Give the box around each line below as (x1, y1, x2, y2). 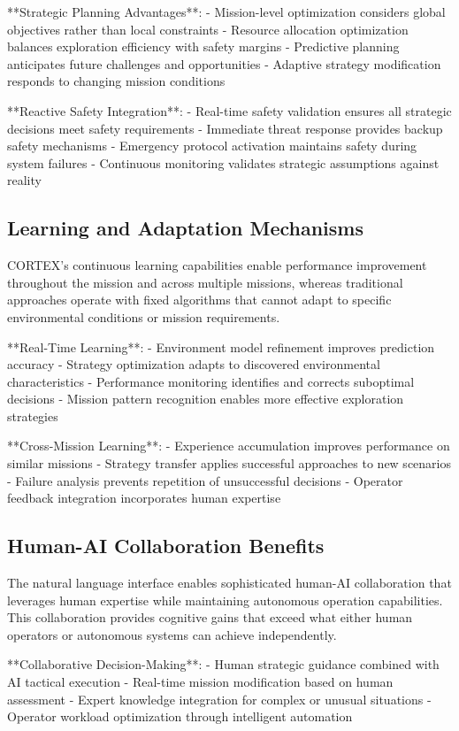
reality (7, 171, 42, 189)
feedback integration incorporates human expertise (7, 489, 281, 507)
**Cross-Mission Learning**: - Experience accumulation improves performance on (7, 436, 450, 455)
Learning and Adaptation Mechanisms (7, 214, 363, 242)
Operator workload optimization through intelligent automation (7, 707, 353, 726)
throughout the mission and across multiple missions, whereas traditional (7, 273, 403, 291)
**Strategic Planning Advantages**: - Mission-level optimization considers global (7, 3, 446, 20)
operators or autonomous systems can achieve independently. (7, 625, 337, 643)
